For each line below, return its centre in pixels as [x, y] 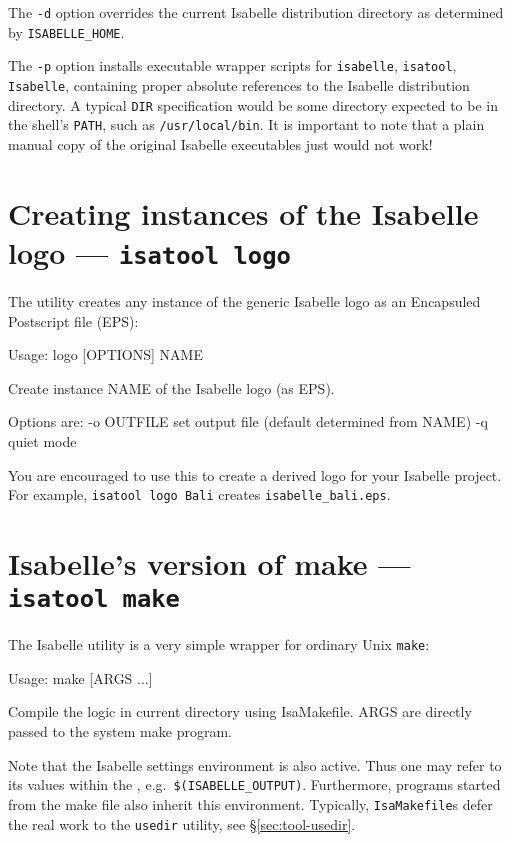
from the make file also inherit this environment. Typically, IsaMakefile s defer [250, 803]
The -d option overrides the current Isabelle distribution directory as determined [256, 12]
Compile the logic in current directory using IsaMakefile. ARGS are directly [240, 711]
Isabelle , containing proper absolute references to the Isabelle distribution [239, 84]
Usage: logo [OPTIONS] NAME [105, 354]
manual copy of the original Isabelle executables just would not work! [220, 143]
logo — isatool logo [149, 251]
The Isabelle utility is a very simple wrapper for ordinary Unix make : [219, 644]
